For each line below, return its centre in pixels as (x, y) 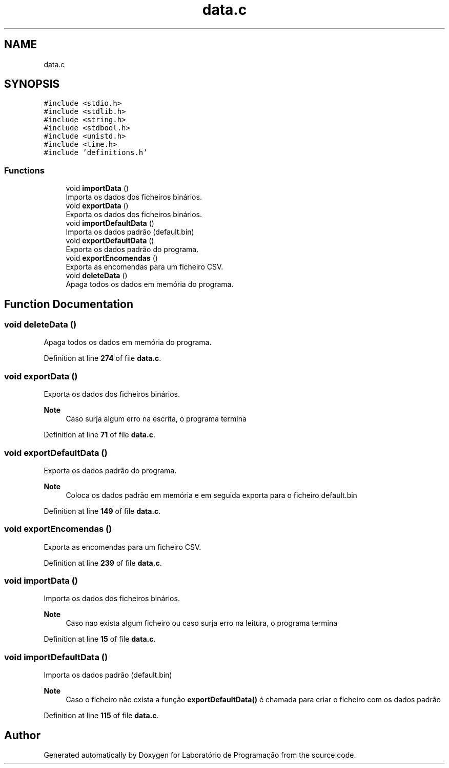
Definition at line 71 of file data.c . (99, 435)
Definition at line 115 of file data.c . (101, 716)
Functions (24, 170)
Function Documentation (69, 304)
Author (22, 735)
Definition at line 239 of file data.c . (103, 563)
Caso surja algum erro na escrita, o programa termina (156, 419)
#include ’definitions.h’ (96, 153)
